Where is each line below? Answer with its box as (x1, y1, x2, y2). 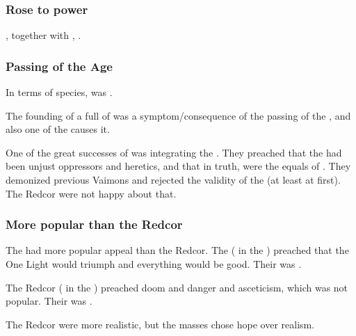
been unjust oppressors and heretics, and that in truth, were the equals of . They (6, 159, 351, 173)
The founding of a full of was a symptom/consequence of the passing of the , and (6, 108, 351, 122)
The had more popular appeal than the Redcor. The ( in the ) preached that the (6, 243, 349, 257)
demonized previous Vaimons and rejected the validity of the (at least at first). (6, 173, 341, 186)
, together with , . (6, 28, 81, 42)
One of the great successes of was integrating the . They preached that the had (6, 145, 342, 159)
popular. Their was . (6, 294, 92, 308)
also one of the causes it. (6, 122, 110, 136)
